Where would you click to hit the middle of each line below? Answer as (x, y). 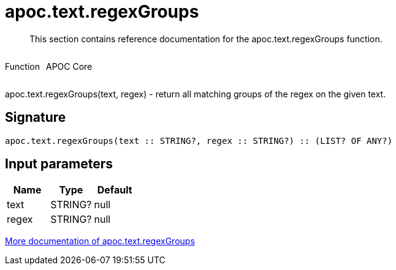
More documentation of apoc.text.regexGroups (100, 241)
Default (115, 190)
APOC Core (69, 66)
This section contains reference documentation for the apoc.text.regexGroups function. (206, 39)
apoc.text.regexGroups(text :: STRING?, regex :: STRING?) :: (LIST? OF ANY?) (199, 141)
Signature (36, 118)
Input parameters (59, 164)
